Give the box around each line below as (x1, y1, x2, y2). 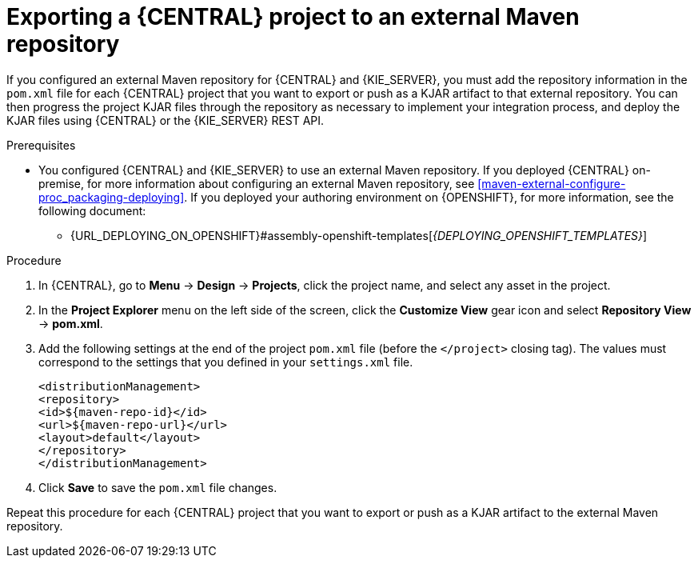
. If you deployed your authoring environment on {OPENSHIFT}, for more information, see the (184, 190, 674, 204)
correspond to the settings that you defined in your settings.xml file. (38, 354, 413, 369)
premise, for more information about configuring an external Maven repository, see (38, 176, 475, 190)
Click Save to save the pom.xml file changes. (38, 480, 277, 494)
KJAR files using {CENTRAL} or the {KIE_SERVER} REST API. (6, 113, 325, 127)
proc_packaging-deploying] (38, 190, 185, 204)
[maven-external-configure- (477, 176, 626, 190)
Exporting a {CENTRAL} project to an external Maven (6, 3, 580, 30)
